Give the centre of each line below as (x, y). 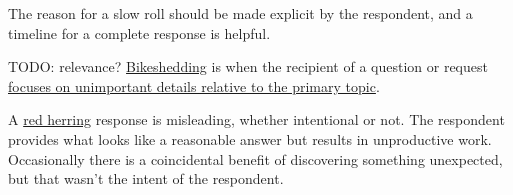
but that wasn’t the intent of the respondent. (146, 178)
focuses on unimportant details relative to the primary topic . (194, 85)
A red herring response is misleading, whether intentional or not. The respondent (256, 119)
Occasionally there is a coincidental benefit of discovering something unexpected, (255, 158)
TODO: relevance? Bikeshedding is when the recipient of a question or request (248, 66)
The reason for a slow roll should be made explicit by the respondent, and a (240, 13)
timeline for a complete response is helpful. (139, 32)
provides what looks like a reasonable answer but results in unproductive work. (250, 138)
